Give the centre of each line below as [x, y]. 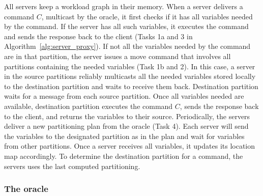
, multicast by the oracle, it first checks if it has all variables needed [147, 16]
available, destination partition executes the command [89, 106]
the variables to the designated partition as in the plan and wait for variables [124, 136]
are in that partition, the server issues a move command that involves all [118, 56]
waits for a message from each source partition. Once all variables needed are [124, 96]
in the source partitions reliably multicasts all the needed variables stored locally [130, 76]
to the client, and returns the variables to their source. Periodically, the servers [127, 116]
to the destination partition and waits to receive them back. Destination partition [131, 86]
